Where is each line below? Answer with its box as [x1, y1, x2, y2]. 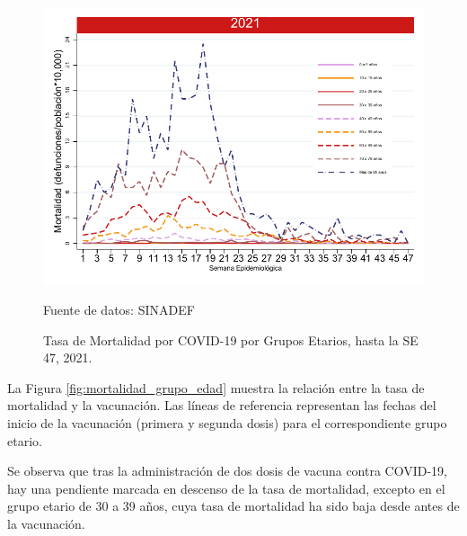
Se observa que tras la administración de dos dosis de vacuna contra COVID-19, [7, 461, 447, 480]
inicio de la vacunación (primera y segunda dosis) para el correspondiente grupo [7, 413, 447, 432]
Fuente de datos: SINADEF [43, 299, 195, 318]
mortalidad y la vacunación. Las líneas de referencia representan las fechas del [7, 396, 436, 415]
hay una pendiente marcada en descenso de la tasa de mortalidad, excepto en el [7, 478, 445, 497]
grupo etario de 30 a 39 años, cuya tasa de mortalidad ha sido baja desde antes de [7, 496, 460, 515]
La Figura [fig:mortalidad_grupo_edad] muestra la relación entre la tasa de [7, 378, 425, 397]
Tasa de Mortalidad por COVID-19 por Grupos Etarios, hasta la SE [43, 330, 419, 349]
